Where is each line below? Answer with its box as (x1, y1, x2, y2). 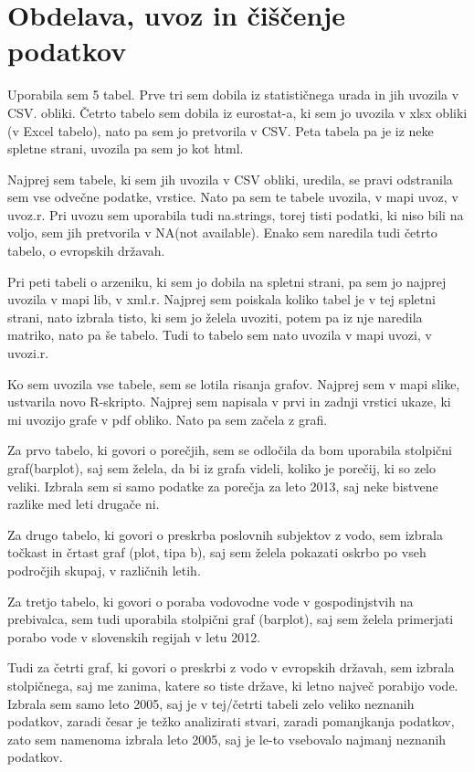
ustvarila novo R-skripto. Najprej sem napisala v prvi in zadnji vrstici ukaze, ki (7, 392, 451, 411)
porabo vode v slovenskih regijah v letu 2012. (7, 627, 261, 646)
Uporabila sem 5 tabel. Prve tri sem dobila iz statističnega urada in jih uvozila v (7, 85, 459, 104)
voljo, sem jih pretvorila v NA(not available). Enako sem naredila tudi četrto (7, 223, 437, 242)
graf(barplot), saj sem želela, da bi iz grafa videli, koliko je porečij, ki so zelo (7, 459, 436, 477)
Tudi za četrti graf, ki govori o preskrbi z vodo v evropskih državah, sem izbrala (7, 658, 455, 677)
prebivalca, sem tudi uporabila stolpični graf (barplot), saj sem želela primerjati (7, 609, 454, 629)
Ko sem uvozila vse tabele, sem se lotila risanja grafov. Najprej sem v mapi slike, (7, 374, 460, 393)
